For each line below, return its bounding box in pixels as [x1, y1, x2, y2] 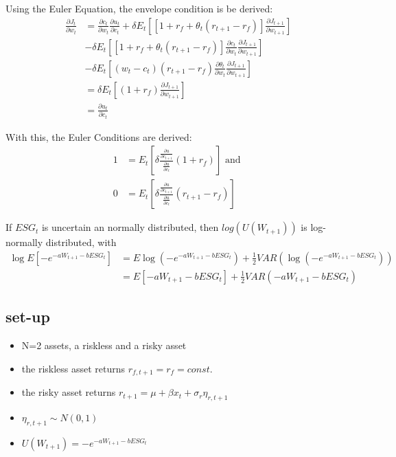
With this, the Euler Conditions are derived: [5, 129, 192, 144]
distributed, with [45, 235, 117, 249]
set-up [5, 306, 50, 327]
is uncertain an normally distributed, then [41, 220, 219, 234]
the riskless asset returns [21, 361, 126, 375]
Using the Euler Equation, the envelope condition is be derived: [5, 1, 273, 15]
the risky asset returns [21, 385, 116, 399]
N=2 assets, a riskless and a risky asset [21, 338, 187, 353]
